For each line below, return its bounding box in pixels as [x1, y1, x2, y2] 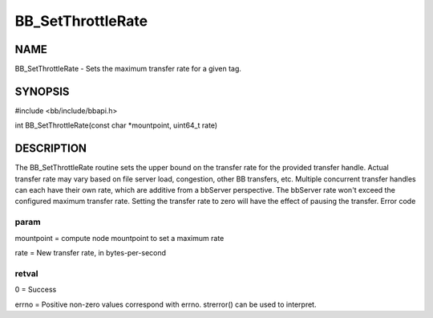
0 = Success [14, 285, 57, 295]
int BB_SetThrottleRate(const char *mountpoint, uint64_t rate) [14, 120, 218, 130]
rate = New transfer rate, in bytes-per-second [14, 247, 167, 257]
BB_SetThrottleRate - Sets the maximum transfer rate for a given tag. [14, 64, 242, 74]
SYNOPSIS [14, 84, 70, 98]
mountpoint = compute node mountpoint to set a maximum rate [14, 233, 225, 243]
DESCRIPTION [14, 141, 87, 156]
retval [14, 267, 38, 279]
